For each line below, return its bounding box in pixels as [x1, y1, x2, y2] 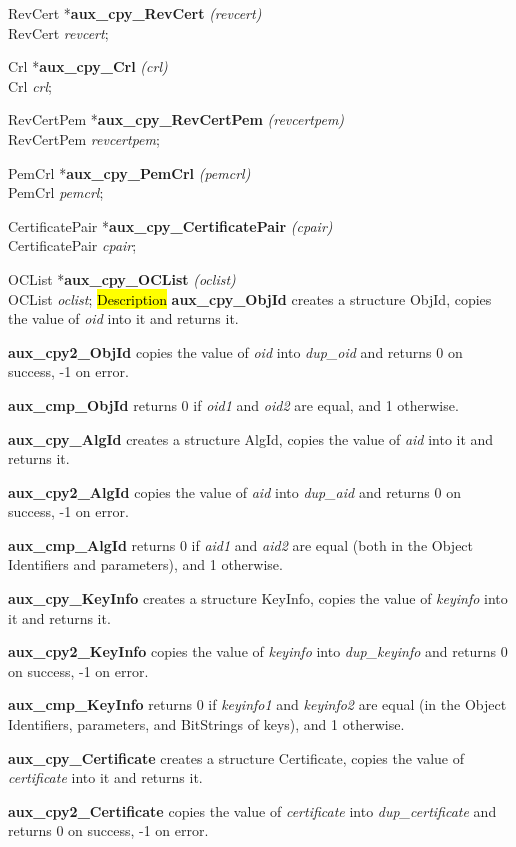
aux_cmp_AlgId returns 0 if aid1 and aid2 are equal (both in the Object [8, 534, 474, 555]
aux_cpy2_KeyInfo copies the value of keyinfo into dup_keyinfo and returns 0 [8, 641, 508, 662]
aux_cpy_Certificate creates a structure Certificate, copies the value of [8, 747, 465, 768]
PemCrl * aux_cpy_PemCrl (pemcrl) [8, 162, 251, 183]
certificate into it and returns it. [8, 767, 203, 788]
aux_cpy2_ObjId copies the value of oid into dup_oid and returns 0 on [8, 341, 463, 362]
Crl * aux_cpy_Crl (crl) [8, 56, 168, 77]
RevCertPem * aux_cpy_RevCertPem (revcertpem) [8, 109, 345, 130]
